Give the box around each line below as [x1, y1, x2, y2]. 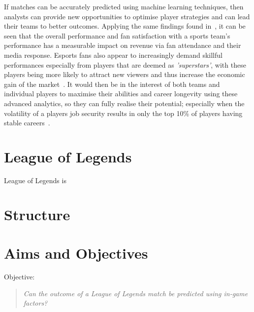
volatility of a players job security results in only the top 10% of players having [4, 108, 243, 118]
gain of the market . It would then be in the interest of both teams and [4, 78, 220, 89]
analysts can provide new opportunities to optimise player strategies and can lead [4, 11, 250, 21]
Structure [4, 204, 70, 224]
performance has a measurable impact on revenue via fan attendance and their [4, 40, 241, 50]
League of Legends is [4, 175, 66, 185]
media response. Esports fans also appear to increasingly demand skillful [4, 49, 222, 60]
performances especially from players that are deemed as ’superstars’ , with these [4, 59, 246, 70]
